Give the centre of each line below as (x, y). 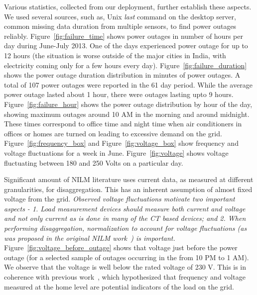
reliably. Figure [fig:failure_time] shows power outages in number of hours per (124, 36)
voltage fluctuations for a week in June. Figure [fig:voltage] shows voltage (116, 152)
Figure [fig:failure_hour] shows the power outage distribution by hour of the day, (128, 104)
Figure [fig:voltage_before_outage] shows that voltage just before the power (121, 247)
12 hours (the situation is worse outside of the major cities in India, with (115, 55)
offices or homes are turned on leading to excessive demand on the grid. (113, 133)
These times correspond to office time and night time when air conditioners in (123, 124)
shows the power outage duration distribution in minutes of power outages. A (122, 75)
